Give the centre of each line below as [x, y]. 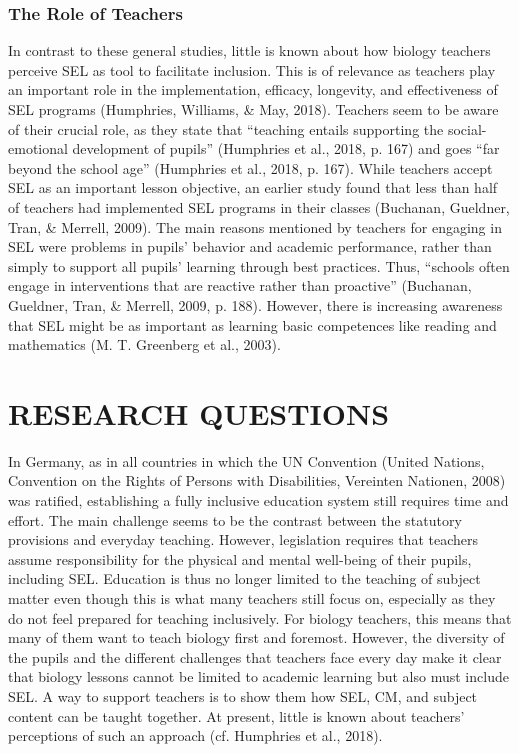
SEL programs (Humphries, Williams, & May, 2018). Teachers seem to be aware [253, 109]
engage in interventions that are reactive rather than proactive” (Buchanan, [240, 285]
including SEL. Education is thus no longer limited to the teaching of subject [244, 578]
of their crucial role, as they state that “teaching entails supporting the [226, 128]
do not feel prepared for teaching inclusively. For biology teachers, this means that [260, 617]
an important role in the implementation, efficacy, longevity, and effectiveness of [253, 89]
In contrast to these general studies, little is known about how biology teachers [249, 50]
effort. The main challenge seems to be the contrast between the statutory [235, 519]
